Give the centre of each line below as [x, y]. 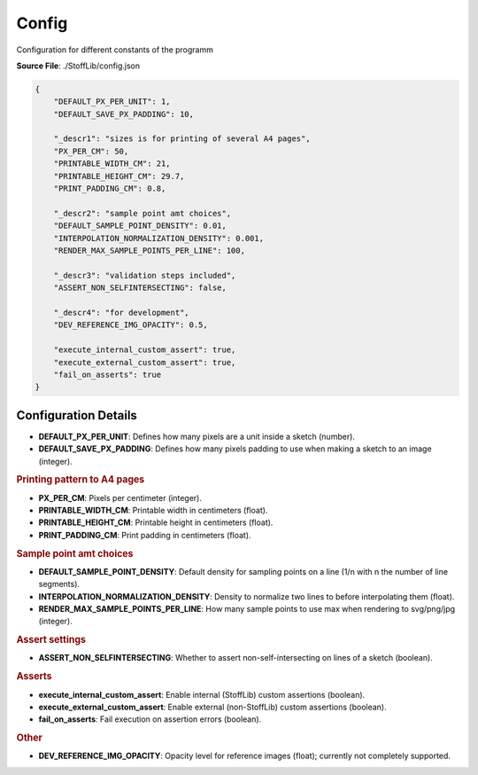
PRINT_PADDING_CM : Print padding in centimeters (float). [145, 535]
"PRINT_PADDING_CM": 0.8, [110, 189]
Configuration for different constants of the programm [115, 50]
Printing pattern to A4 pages [81, 480]
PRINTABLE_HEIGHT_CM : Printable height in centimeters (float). [156, 522]
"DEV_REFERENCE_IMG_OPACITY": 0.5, [131, 325]
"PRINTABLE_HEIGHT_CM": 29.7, [119, 176]
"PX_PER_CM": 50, [91, 151]
